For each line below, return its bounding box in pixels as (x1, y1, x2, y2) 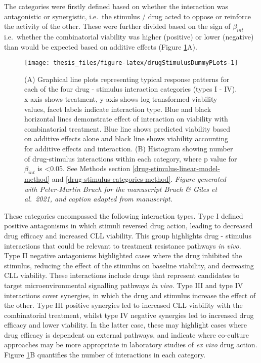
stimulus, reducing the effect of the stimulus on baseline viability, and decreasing (4, 260, 254, 270)
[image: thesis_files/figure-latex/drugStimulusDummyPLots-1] (24, 59, 238, 67)
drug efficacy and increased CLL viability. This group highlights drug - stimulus (4, 230, 252, 240)
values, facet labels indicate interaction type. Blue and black (24, 103, 211, 114)
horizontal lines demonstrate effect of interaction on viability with (24, 113, 228, 124)
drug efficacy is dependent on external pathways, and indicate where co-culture (4, 329, 249, 340)
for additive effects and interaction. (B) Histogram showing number (24, 143, 233, 153)
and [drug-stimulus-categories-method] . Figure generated (52, 173, 226, 184)
